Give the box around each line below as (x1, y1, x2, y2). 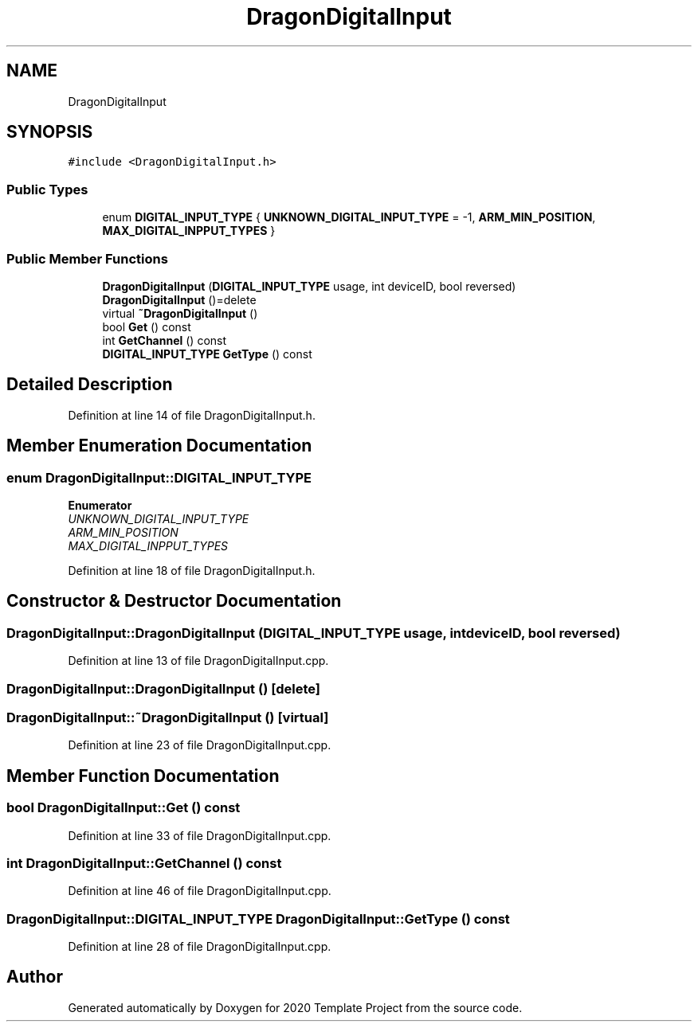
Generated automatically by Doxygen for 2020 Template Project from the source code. (68, 1000, 523, 1014)
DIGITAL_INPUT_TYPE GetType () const (102, 346, 312, 361)
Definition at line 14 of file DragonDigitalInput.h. (68, 408, 316, 422)
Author (6, 967, 63, 987)
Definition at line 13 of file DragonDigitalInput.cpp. (68, 654, 329, 668)
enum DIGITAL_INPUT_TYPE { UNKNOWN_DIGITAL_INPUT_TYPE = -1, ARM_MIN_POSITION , (102, 210, 596, 225)
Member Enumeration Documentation (6, 436, 312, 456)
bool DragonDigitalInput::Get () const (6, 799, 241, 816)
